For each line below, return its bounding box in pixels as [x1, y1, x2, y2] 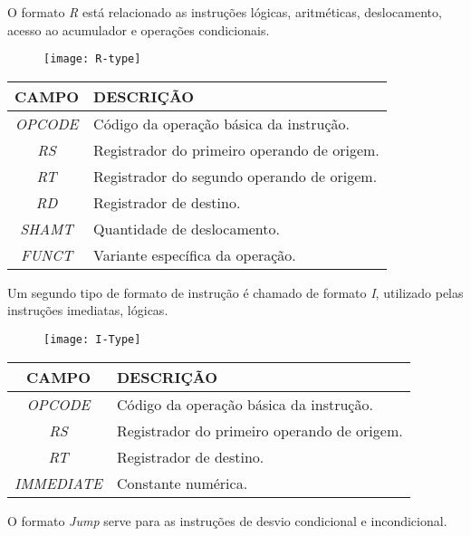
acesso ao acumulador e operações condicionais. [7, 20, 270, 39]
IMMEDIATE [14, 472, 102, 493]
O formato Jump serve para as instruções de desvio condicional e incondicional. [7, 511, 447, 530]
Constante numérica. [116, 472, 248, 493]
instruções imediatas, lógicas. [7, 301, 168, 320]
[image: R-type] [43, 53, 141, 66]
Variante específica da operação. [93, 244, 296, 265]
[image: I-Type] [43, 333, 141, 347]
